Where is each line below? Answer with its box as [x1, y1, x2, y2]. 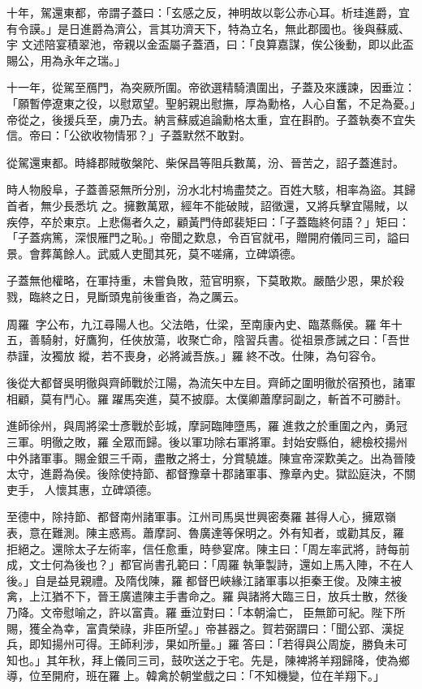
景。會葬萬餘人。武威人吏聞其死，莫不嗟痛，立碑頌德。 [6, 244, 302, 261]
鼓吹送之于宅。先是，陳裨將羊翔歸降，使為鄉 [170, 651, 410, 668]
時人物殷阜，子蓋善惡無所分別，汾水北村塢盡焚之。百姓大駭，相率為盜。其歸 [6, 181, 416, 198]
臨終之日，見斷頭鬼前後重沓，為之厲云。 [28, 287, 245, 304]
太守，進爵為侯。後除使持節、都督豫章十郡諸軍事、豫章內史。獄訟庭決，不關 [6, 465, 416, 482]
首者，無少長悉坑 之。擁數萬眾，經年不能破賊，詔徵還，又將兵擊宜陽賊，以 [6, 196, 408, 213]
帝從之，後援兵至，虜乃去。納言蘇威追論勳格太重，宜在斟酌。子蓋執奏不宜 [6, 110, 404, 127]
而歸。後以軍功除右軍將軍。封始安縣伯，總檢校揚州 [134, 433, 407, 450]
